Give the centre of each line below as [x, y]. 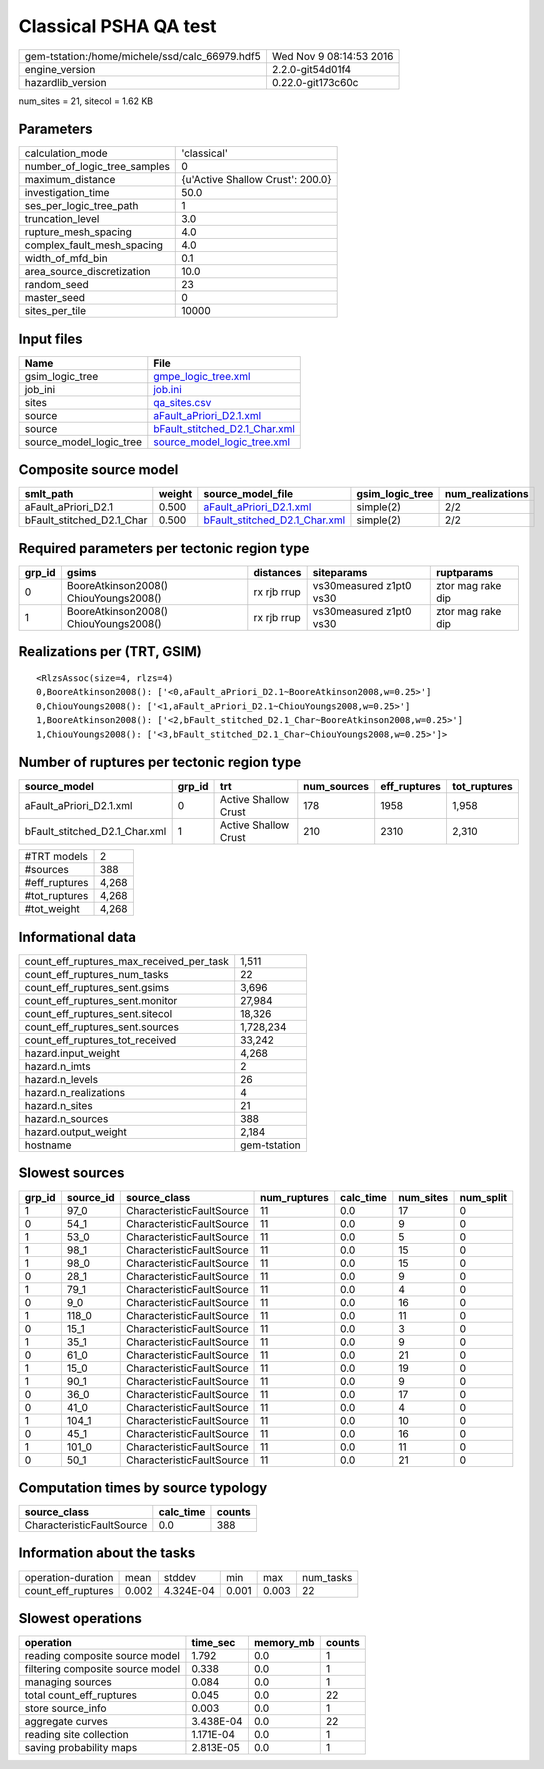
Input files [51, 338]
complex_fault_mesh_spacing [94, 245]
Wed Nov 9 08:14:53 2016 [332, 56]
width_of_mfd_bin [66, 258]
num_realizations [486, 494]
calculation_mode [66, 153]
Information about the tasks [107, 1553]
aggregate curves [66, 1722]
